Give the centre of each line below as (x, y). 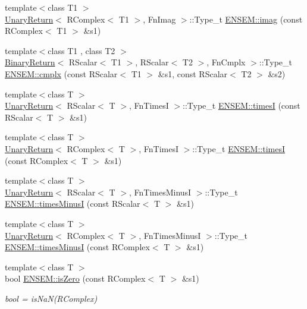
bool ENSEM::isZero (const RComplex (75, 278)
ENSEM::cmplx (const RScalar (61, 73)
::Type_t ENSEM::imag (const (246, 19)
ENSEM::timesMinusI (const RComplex (77, 247)
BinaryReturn (30, 62)
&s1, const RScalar (193, 73)
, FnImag (159, 19)
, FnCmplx (226, 62)
